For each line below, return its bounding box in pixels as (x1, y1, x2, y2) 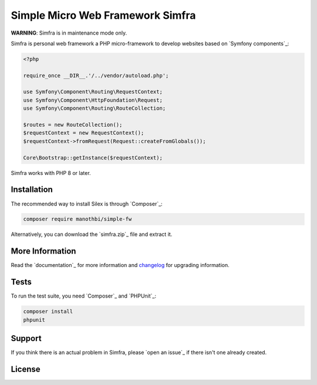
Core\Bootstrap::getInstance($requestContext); (23, 154, 163, 161)
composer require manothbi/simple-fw (23, 216, 132, 222)
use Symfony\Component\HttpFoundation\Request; (23, 97, 163, 103)
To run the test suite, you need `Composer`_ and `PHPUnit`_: (11, 292, 157, 299)
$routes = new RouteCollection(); (23, 121, 123, 129)
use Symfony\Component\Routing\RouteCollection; (23, 105, 166, 112)
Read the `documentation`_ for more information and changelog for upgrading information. (11, 262, 230, 269)
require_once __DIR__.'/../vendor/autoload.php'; (23, 72, 169, 79)
